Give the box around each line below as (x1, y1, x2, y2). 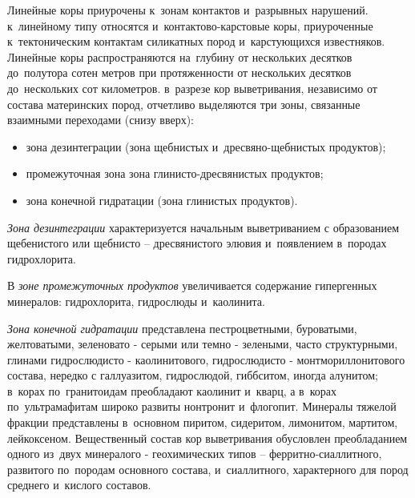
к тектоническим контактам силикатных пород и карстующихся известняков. (7, 33, 385, 50)
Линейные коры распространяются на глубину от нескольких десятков (7, 48, 353, 65)
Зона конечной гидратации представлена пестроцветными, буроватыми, (7, 319, 357, 336)
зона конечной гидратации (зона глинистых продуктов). (26, 191, 298, 208)
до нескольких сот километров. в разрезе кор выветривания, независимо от (7, 79, 377, 96)
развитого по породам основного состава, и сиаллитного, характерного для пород (7, 460, 409, 477)
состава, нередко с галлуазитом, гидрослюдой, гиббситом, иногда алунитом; (7, 367, 378, 384)
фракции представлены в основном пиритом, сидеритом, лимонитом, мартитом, (7, 414, 398, 431)
